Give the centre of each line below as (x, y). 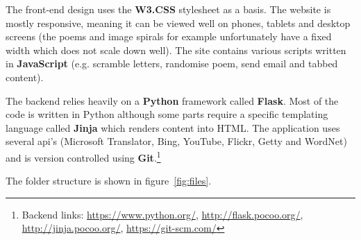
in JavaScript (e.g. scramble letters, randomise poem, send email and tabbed (172, 63)
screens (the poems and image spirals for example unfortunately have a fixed (169, 36)
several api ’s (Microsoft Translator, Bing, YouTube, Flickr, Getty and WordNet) (176, 141)
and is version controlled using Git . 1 (83, 156)
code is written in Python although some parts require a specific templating (167, 114)
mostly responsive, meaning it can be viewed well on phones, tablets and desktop (178, 23)
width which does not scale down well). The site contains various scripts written (176, 50)
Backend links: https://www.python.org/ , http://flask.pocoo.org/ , (162, 214)
